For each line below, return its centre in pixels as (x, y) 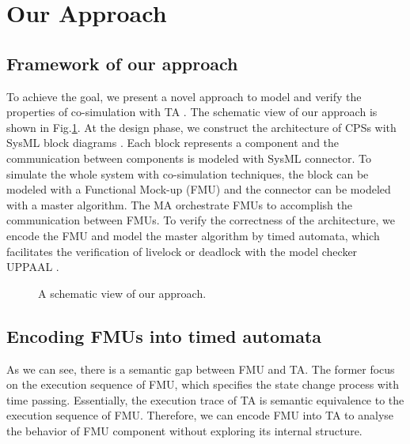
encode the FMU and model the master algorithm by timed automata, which (193, 235)
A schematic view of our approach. (122, 293)
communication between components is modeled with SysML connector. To (189, 158)
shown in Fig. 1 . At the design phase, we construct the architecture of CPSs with (201, 127)
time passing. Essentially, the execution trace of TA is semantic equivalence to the (205, 399)
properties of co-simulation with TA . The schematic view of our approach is (192, 112)
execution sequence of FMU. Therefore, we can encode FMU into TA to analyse (200, 415)
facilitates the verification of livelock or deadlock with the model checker (182, 251)
